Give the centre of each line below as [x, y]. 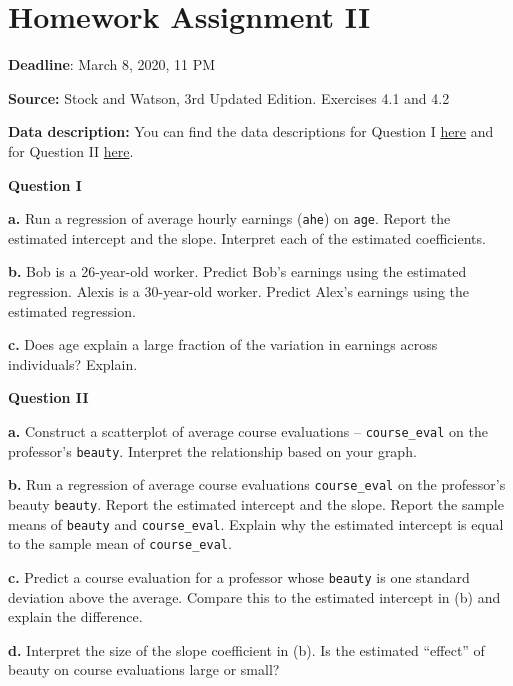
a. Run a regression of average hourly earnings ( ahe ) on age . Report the [229, 218]
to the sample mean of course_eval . [120, 543]
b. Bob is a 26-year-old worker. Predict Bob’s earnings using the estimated [237, 271]
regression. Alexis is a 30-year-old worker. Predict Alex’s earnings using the [239, 290]
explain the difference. [75, 616]
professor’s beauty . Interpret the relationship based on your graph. [212, 450]
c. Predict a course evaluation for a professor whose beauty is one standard [239, 576]
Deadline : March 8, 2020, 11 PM [112, 64]
